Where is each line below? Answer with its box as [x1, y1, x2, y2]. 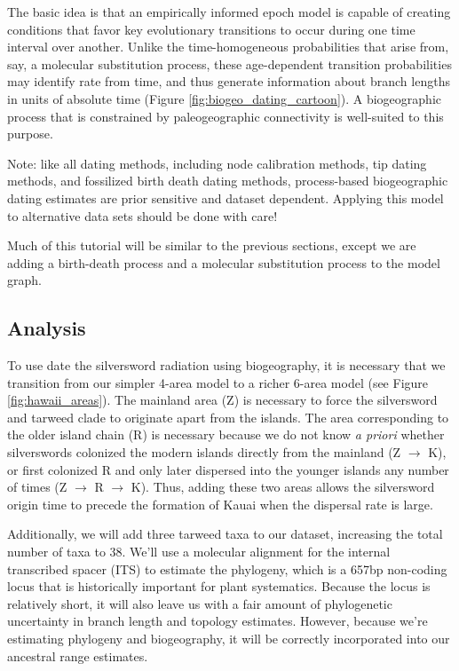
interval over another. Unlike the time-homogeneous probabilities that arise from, [7, 37, 449, 56]
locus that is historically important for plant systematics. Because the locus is [7, 577, 431, 596]
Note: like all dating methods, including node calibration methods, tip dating [7, 154, 427, 172]
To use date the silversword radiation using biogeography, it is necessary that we [7, 356, 446, 375]
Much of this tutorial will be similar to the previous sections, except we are [7, 236, 416, 255]
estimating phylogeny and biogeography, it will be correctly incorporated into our [7, 629, 450, 648]
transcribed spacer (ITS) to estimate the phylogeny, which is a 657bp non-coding [7, 559, 447, 578]
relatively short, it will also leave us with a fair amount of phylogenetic [7, 594, 392, 612]
